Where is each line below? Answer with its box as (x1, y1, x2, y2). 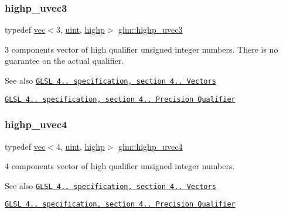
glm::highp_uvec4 (118, 140, 183, 152)
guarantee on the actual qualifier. (5, 54, 124, 67)
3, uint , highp (56, 23, 105, 36)
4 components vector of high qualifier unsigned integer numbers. (5, 160, 235, 172)
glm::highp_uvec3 (118, 23, 183, 36)
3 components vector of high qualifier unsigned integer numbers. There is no (5, 43, 278, 55)
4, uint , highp (56, 140, 105, 152)
